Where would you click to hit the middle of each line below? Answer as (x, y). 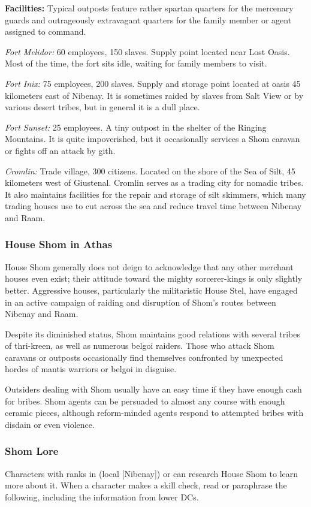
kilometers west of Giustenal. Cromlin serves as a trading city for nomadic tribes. (154, 182)
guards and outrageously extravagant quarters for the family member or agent (148, 19)
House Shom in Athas (59, 244)
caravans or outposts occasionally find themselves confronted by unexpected (144, 357)
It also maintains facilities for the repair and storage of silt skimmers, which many (155, 194)
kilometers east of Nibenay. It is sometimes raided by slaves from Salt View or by (154, 95)
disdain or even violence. (50, 424)
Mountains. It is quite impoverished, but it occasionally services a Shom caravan (153, 139)
